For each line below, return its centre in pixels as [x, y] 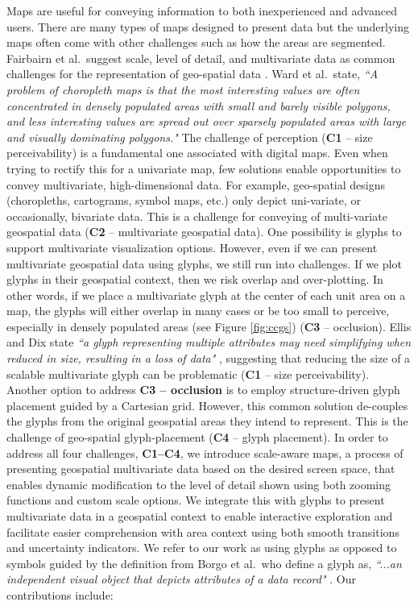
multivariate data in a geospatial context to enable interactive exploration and [200, 516]
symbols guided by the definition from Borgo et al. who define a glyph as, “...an [204, 563]
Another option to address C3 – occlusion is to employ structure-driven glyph [203, 390]
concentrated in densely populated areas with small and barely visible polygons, [199, 105]
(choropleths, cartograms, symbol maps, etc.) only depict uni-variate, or [184, 200]
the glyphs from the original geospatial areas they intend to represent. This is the [207, 421]
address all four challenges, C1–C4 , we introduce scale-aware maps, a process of [205, 452]
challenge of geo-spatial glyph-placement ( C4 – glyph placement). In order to [197, 437]
